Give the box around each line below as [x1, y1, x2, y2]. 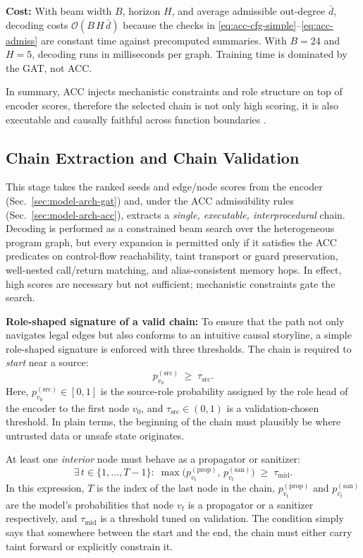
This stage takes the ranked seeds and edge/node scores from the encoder [6, 179, 323, 194]
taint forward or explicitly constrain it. [6, 538, 173, 553]
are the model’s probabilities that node [6, 497, 174, 511]
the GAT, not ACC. [6, 60, 92, 75]
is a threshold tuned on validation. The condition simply [100, 511, 344, 526]
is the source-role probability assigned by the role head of [100, 384, 348, 399]
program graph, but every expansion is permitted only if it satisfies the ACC [6, 234, 337, 249]
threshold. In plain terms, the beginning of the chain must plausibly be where [6, 414, 341, 429]
